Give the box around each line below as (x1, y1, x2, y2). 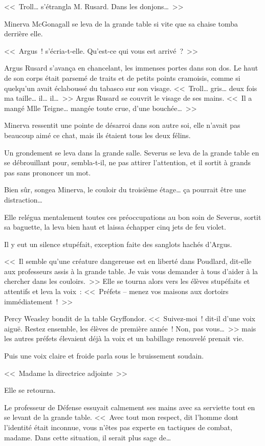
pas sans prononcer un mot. (4, 167, 91, 177)
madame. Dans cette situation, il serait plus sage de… (4, 432, 171, 442)
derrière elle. (4, 28, 43, 39)
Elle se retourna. (4, 385, 56, 395)
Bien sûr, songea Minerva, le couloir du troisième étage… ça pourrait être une (4, 184, 246, 195)
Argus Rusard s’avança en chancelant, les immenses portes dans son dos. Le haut (4, 62, 258, 73)
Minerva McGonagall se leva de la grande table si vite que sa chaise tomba (4, 18, 238, 29)
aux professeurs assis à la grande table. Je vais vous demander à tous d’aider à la (4, 265, 258, 276)
